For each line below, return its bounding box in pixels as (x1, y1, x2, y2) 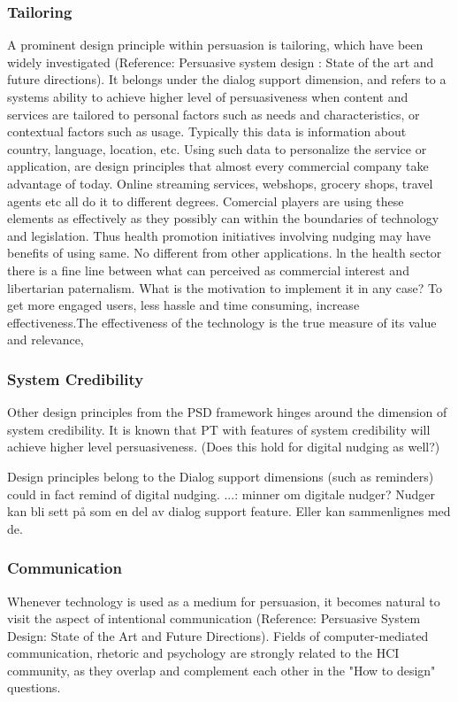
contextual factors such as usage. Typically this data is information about (7, 122, 407, 141)
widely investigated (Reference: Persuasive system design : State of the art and (7, 52, 434, 71)
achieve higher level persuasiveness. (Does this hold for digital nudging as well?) (7, 437, 440, 456)
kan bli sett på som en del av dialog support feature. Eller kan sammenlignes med (7, 502, 451, 521)
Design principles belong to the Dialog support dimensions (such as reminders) (7, 467, 434, 485)
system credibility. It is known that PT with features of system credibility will (7, 420, 431, 438)
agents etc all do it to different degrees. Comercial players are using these (7, 191, 404, 210)
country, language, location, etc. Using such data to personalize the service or (7, 139, 427, 158)
